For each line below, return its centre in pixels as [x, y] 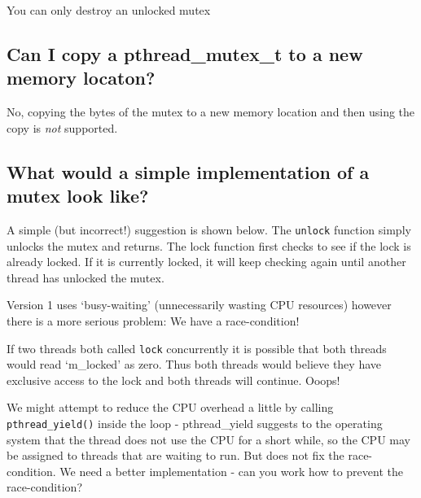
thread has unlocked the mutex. [86, 277]
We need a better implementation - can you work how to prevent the [231, 471]
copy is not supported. [62, 127]
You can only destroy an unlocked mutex [109, 10]
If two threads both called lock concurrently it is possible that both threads [197, 348]
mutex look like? [78, 196]
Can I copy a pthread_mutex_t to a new [185, 53]
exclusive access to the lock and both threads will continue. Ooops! [173, 380]
